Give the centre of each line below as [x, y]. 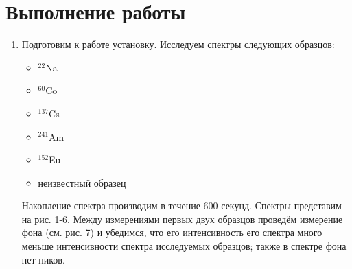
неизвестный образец [82, 182]
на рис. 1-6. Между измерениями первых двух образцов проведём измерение [182, 219]
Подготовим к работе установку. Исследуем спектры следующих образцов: [178, 44]
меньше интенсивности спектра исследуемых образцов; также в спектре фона [184, 246]
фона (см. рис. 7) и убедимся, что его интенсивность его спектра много [172, 232]
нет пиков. [43, 259]
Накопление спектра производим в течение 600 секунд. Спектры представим [181, 206]
